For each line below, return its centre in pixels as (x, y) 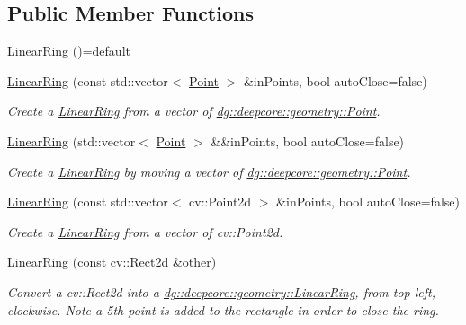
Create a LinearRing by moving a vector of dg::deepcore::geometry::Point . (209, 171)
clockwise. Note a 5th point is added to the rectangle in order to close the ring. (223, 309)
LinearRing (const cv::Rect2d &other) (112, 262)
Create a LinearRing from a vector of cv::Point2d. (145, 231)
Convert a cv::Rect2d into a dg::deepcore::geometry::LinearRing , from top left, (221, 291)
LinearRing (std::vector (72, 141)
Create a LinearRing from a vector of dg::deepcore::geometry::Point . (194, 111)
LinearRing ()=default (69, 51)
